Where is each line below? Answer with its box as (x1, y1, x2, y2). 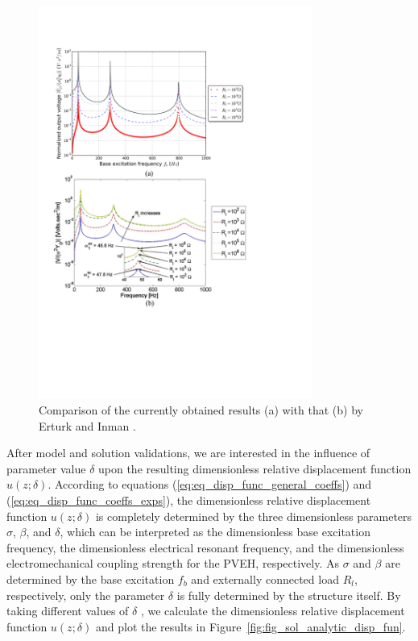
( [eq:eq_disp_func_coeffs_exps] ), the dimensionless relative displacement (6, 492, 371, 509)
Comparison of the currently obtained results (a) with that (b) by (39, 402, 363, 418)
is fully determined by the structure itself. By (176, 586, 401, 603)
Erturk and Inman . (39, 417, 136, 434)
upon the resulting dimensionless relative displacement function (98, 460, 412, 477)
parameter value (6, 460, 86, 477)
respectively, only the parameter (6, 586, 165, 603)
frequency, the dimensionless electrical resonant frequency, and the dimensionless (6, 539, 404, 556)
